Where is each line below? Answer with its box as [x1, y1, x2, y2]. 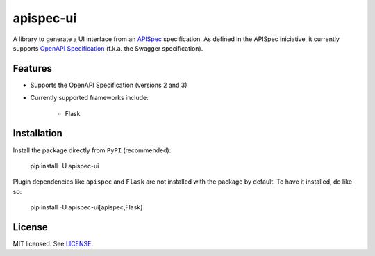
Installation [12, 127, 62, 139]
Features [12, 63, 52, 74]
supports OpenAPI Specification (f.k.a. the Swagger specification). [12, 44, 203, 52]
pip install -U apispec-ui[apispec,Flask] [30, 203, 143, 211]
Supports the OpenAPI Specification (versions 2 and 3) [30, 81, 187, 89]
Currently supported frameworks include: [30, 94, 149, 102]
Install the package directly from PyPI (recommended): [12, 146, 172, 154]
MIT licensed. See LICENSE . [12, 240, 94, 248]
